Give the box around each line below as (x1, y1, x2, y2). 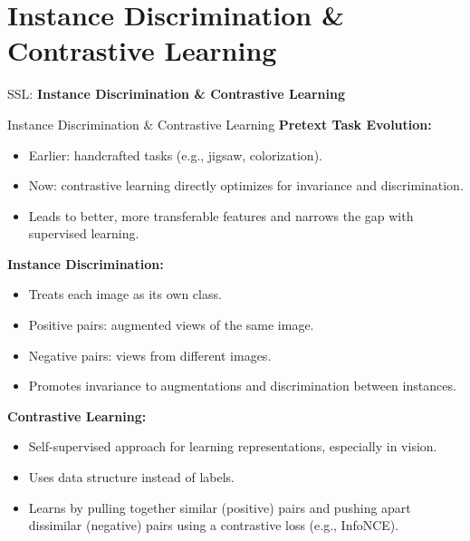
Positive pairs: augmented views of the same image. (28, 315, 314, 334)
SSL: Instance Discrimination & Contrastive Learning (7, 84, 345, 103)
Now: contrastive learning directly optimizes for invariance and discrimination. (28, 176, 464, 195)
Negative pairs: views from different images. (28, 345, 272, 364)
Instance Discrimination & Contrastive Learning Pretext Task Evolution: (7, 114, 432, 133)
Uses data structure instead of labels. (28, 468, 235, 487)
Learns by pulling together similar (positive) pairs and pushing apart (28, 498, 411, 517)
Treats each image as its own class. (28, 285, 222, 304)
